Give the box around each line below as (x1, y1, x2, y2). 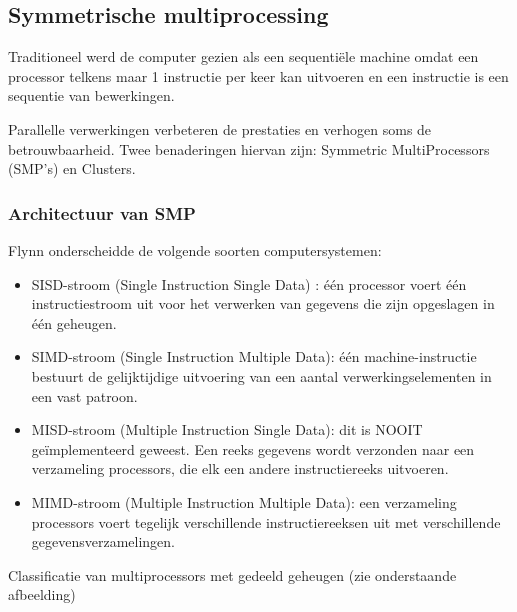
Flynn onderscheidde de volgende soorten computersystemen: (8, 239, 382, 260)
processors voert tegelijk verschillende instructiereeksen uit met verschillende (31, 511, 501, 532)
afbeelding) (8, 584, 76, 605)
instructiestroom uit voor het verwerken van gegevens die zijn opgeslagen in (31, 293, 495, 314)
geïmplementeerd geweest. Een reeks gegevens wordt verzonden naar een (31, 438, 475, 459)
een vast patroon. (31, 385, 138, 406)
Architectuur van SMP (8, 200, 196, 225)
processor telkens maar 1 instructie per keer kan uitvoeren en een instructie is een (8, 65, 509, 86)
